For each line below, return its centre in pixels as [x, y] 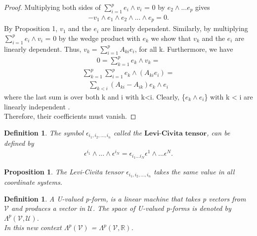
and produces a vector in [48, 208]
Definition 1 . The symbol [44, 132]
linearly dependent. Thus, [43, 49]
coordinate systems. [33, 182]
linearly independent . [37, 106]
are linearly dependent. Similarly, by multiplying [174, 28]
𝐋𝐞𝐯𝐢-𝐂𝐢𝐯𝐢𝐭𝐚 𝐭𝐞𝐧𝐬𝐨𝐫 [176, 133]
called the [128, 132]
